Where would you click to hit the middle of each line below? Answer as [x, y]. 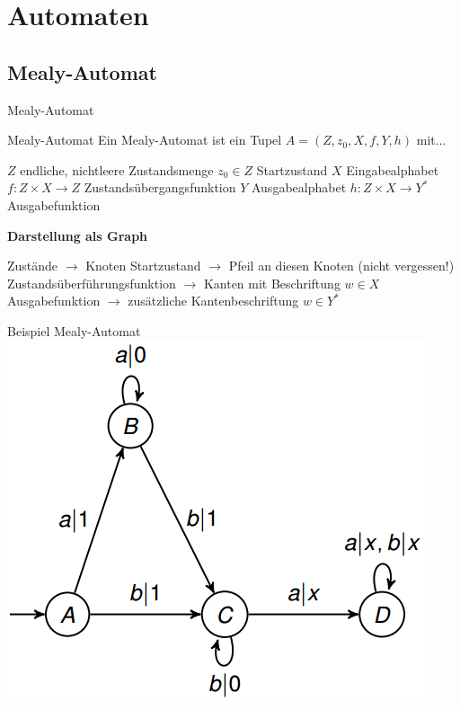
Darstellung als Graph [78, 235]
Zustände [33, 266]
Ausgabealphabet [299, 187]
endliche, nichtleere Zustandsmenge [117, 169]
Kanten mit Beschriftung [272, 283]
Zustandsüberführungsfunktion [92, 283]
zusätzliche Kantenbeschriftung [213, 301]
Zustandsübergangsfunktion [160, 187]
